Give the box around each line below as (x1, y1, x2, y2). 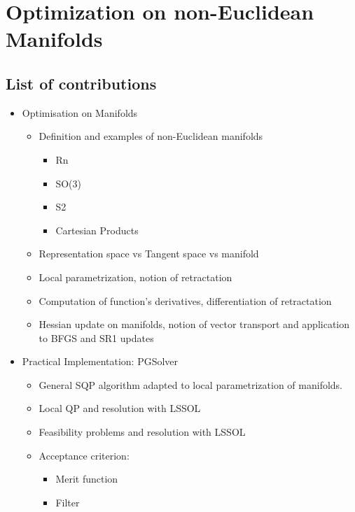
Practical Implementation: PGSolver (22, 354, 179, 369)
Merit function (55, 471, 118, 486)
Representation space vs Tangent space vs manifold (39, 246, 259, 261)
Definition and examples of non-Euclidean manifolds (39, 129, 263, 143)
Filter (55, 495, 80, 509)
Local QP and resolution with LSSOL (39, 401, 201, 415)
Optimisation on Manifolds (22, 105, 138, 120)
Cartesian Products (55, 222, 139, 237)
